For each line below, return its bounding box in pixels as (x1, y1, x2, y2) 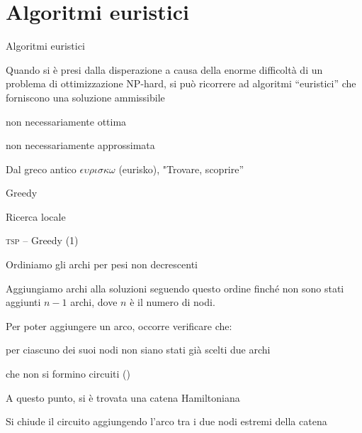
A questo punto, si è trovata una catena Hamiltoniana (6, 390, 240, 405)
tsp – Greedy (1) (6, 233, 79, 248)
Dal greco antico (6, 161, 77, 176)
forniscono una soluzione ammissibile (6, 89, 165, 104)
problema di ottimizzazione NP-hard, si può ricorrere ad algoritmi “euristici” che (6, 76, 356, 91)
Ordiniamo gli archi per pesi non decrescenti (6, 257, 198, 272)
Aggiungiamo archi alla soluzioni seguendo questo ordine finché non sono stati (6, 280, 344, 295)
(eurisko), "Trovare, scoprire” (118, 161, 244, 176)
